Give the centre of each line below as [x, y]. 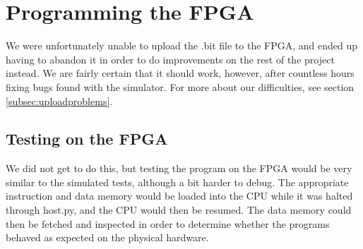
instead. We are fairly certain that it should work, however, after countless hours [180, 73]
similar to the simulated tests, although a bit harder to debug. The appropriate [177, 182]
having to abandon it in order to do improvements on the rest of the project [170, 59]
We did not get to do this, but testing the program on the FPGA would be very [179, 168]
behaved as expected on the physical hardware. [107, 237]
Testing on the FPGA [87, 139]
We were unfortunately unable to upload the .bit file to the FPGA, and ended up [182, 45]
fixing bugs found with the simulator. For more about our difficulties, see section [180, 86]
